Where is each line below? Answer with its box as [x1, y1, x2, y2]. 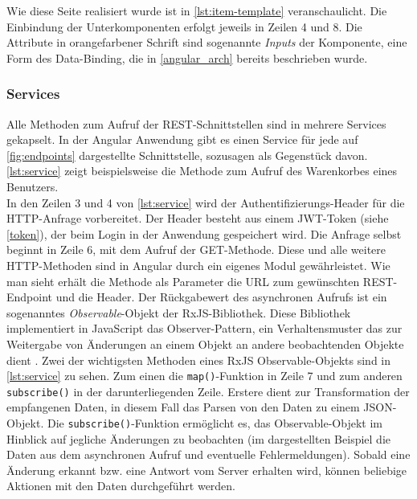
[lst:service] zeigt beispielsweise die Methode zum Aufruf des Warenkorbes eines [6, 162, 398, 179]
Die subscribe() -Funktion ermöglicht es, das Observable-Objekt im [47, 415, 382, 431]
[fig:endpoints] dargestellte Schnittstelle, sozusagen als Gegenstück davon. [6, 146, 368, 163]
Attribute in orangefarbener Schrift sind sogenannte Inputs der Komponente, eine [6, 34, 407, 51]
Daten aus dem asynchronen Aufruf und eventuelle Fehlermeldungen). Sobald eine [6, 446, 411, 463]
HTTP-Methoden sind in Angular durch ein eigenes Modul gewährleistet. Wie [6, 256, 390, 273]
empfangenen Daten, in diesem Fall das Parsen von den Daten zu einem [6, 399, 360, 415]
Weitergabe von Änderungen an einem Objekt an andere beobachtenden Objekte [6, 335, 404, 352]
